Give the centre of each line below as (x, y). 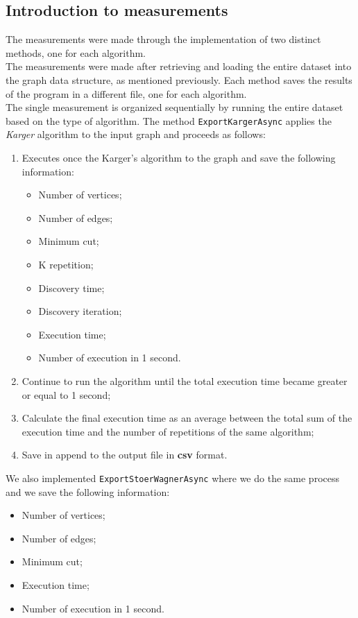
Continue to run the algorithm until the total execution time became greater (185, 380)
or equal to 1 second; (66, 394)
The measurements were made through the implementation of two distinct (163, 39)
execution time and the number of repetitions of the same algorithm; (168, 431)
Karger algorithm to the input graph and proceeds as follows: (136, 134)
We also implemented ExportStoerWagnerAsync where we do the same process (172, 478)
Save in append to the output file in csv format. (125, 455)
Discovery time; (71, 287)
